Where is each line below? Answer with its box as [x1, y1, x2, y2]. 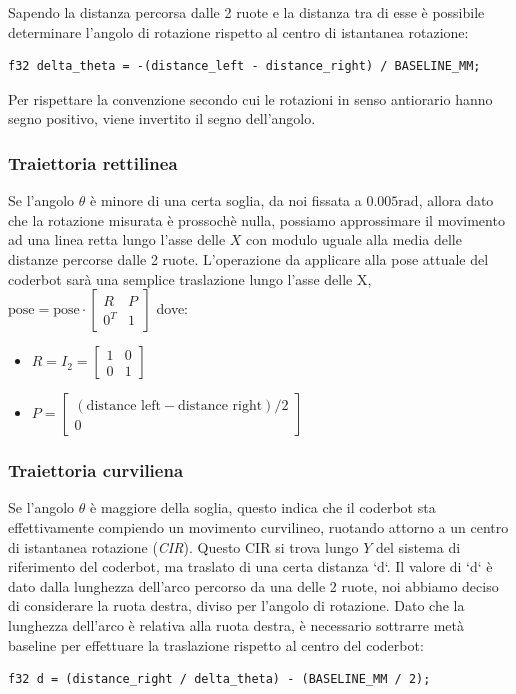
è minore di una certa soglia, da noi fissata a [90, 190, 362, 211]
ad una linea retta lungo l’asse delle [8, 229, 226, 250]
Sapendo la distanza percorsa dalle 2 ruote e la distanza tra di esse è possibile [8, 2, 485, 22]
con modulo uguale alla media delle [246, 229, 462, 250]
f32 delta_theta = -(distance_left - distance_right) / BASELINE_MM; [8, 59, 481, 74]
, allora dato [418, 190, 494, 211]
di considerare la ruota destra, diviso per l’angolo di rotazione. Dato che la [8, 595, 465, 616]
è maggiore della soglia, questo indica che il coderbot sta [90, 497, 436, 518]
